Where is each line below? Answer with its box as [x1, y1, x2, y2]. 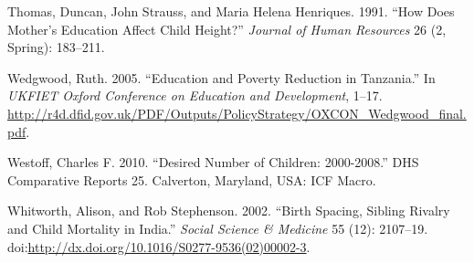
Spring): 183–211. [7, 37, 105, 57]
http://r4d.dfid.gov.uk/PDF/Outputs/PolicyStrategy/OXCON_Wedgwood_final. [7, 103, 467, 122]
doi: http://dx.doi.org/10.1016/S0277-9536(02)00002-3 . [7, 237, 311, 256]
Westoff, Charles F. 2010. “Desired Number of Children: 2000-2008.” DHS [7, 153, 419, 172]
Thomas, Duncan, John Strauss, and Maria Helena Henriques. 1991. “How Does [7, 2, 455, 20]
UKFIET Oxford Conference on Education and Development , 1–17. [7, 86, 383, 105]
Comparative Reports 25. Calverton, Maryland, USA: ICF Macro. [7, 170, 376, 189]
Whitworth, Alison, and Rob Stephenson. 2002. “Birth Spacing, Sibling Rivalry [7, 201, 450, 220]
